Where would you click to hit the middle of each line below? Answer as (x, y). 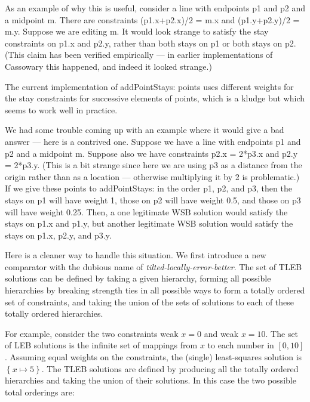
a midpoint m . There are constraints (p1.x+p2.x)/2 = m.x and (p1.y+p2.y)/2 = (152, 19)
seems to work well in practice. (61, 109)
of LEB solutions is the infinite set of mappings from (101, 345)
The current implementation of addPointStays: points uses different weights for (149, 86)
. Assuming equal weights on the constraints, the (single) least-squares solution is (154, 357)
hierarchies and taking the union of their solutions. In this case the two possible (151, 380)
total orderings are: (40, 392)
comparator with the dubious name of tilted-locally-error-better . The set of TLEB (154, 266)
